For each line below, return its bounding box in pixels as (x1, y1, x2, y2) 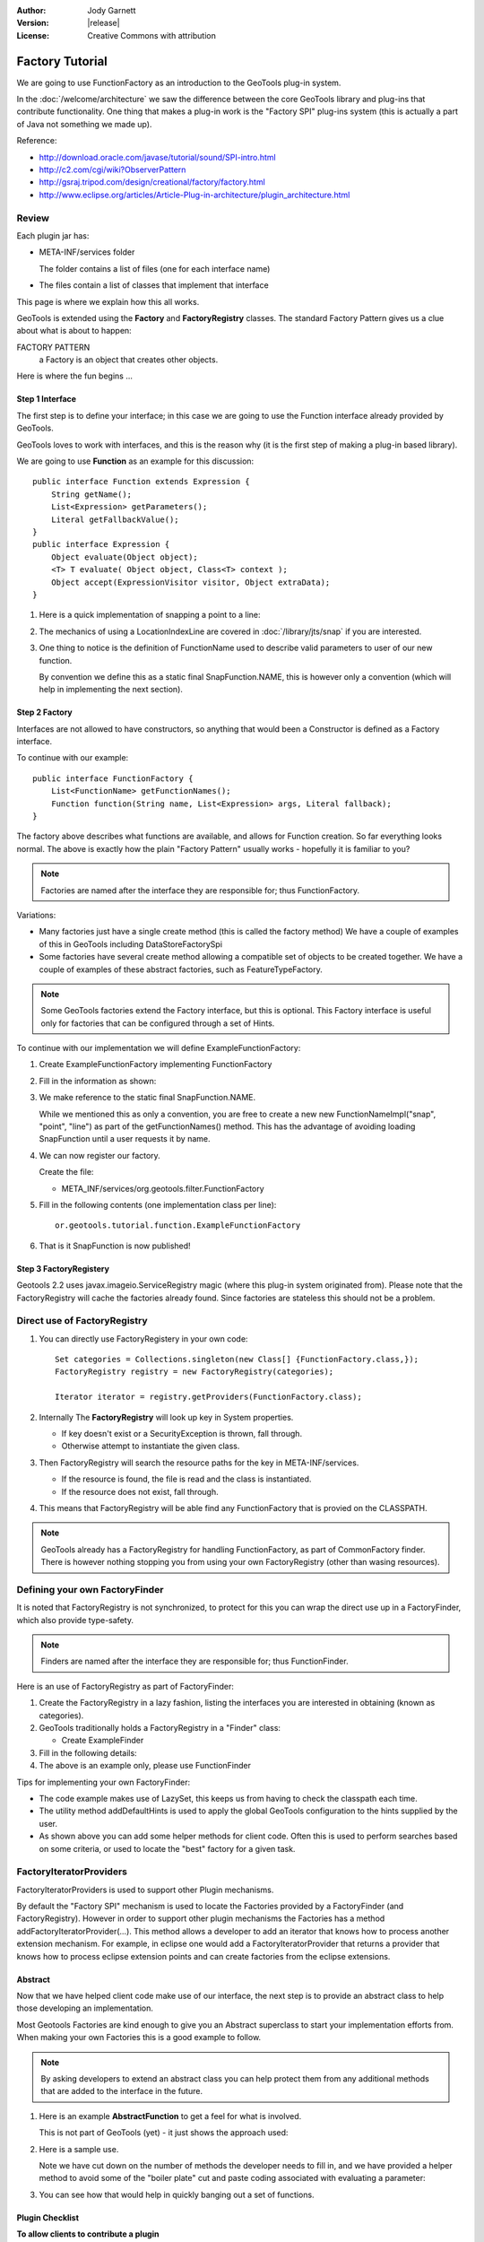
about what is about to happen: (16, 326, 132, 336)
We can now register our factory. (39, 1150, 160, 1160)
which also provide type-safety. (16, 1614, 134, 1625)
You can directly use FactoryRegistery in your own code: (39, 1333, 248, 1344)
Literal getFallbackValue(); (50, 514, 179, 525)
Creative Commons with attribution (87, 30, 217, 40)
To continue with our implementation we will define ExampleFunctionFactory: (16, 1043, 301, 1054)
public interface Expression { (32, 539, 170, 550)
